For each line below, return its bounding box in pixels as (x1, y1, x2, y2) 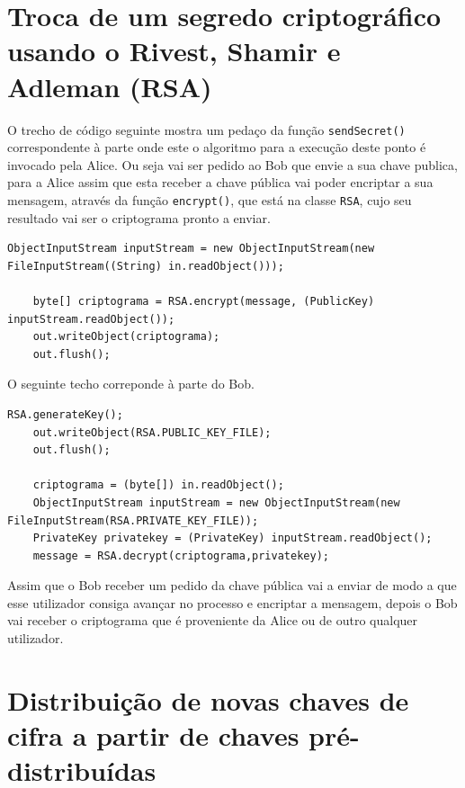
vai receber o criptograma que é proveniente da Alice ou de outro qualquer (7, 611, 418, 630)
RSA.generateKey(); (7, 407, 123, 421)
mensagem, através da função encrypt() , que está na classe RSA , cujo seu (7, 190, 412, 209)
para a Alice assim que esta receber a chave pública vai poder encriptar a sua (7, 173, 434, 192)
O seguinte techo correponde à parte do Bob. (7, 374, 255, 393)
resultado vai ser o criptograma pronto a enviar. (7, 208, 271, 227)
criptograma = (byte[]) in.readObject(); (32, 479, 284, 492)
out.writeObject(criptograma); (32, 330, 220, 344)
